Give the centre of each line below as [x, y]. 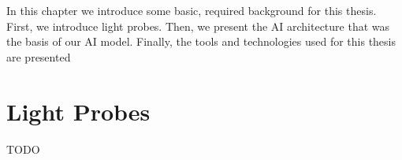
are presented [39, 56]
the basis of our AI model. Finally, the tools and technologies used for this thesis [201, 41]
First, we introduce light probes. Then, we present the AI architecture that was [198, 26]
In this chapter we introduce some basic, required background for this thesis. [192, 10]
